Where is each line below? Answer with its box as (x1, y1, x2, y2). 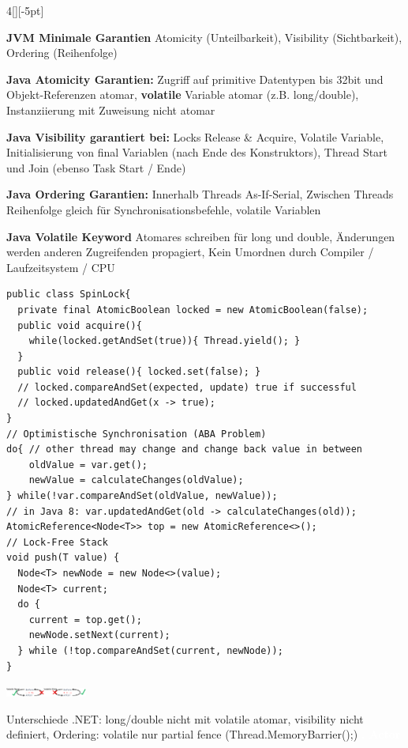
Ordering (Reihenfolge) (6, 44, 118, 61)
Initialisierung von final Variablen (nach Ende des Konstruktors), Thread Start (6, 144, 388, 161)
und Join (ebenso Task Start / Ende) (6, 159, 186, 176)
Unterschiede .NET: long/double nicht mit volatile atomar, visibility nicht (6, 710, 364, 727)
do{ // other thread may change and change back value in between (6, 444, 363, 455)
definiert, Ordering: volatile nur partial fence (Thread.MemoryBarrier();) (6, 726, 358, 742)
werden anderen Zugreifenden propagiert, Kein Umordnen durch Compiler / (6, 244, 374, 260)
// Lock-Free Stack (6, 536, 108, 548)
